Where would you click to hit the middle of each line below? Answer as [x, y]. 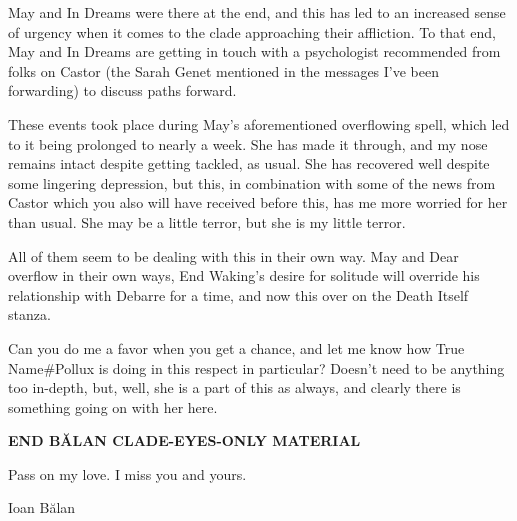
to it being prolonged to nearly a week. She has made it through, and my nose [248, 143]
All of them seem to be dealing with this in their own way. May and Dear [233, 255]
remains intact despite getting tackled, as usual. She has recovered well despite [249, 163]
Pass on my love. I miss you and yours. [127, 473]
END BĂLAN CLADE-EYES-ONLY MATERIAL [184, 440]
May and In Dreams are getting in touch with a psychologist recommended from [254, 51]
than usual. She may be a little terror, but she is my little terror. [207, 221]
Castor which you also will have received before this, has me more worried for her [258, 202]
